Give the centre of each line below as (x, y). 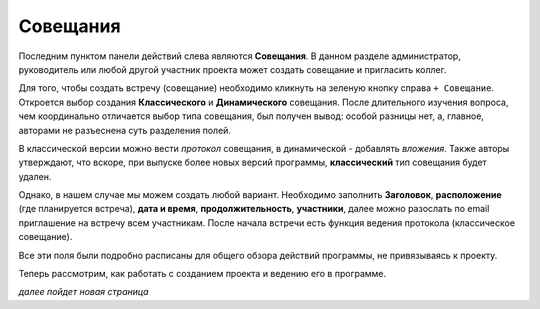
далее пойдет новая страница (83, 292)
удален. (35, 176)
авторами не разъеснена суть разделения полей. (125, 130)
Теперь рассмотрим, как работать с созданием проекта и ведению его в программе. (202, 274)
